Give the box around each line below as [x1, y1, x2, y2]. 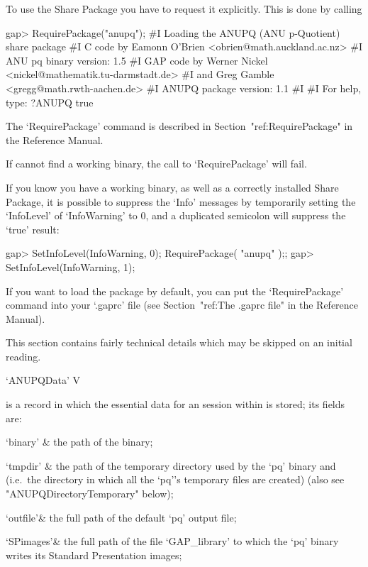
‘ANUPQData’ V [6, 373, 81, 387]
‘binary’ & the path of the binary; [6, 434, 153, 449]
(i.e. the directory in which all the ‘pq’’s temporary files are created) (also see [6, 472, 345, 487]
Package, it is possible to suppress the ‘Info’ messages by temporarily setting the [6, 194, 356, 209]
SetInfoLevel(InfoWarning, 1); [6, 259, 135, 274]
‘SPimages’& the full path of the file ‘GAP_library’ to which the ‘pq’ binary [6, 534, 339, 549]
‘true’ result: [6, 221, 60, 236]
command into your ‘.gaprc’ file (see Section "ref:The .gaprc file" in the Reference [6, 297, 359, 312]
